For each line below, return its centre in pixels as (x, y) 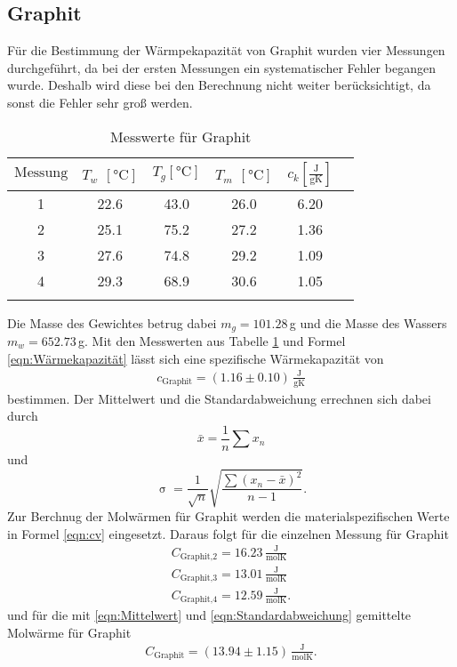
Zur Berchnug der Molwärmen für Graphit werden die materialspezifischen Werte (228, 515)
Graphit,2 (199, 557)
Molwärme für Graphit (69, 632)
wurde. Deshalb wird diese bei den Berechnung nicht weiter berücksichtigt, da (219, 85)
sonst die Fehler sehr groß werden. (100, 102)
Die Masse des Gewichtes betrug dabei (112, 322)
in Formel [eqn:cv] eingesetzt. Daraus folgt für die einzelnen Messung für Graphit (228, 533)
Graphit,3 (199, 579)
